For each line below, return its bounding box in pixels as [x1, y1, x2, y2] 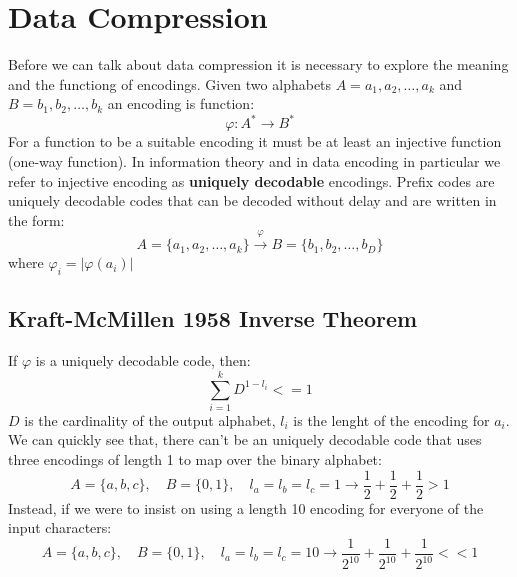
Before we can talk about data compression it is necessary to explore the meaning [8, 54, 509, 75]
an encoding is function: [107, 93, 255, 114]
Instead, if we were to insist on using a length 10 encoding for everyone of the [8, 497, 484, 518]
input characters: [8, 517, 112, 538]
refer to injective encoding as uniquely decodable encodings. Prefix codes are [8, 170, 495, 191]
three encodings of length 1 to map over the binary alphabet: [8, 449, 382, 470]
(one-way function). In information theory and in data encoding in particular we [8, 151, 501, 171]
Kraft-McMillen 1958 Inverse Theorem [8, 303, 418, 334]
